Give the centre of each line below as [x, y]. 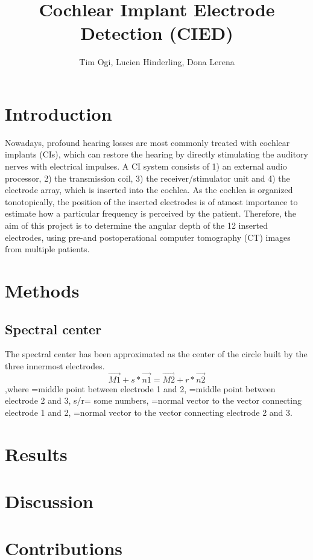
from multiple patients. [47, 249]
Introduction [58, 113]
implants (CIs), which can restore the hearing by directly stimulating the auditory [156, 154]
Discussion [49, 501]
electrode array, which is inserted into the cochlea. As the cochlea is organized [149, 190]
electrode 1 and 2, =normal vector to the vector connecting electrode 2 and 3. [149, 412]
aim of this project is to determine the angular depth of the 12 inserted [136, 225]
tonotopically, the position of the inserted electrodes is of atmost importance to [151, 201]
